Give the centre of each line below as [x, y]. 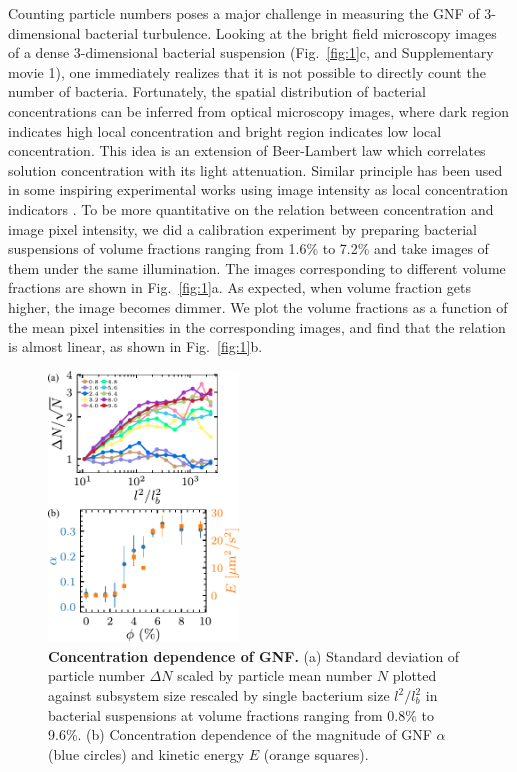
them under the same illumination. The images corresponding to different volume [257, 267]
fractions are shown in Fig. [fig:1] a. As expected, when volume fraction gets [240, 287]
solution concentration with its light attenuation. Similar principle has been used [255, 169]
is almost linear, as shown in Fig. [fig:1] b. [135, 346]
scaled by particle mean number [275, 675]
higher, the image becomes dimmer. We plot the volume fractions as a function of [258, 306]
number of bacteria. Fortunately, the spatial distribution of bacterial [217, 91]
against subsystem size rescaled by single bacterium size [219, 695]
